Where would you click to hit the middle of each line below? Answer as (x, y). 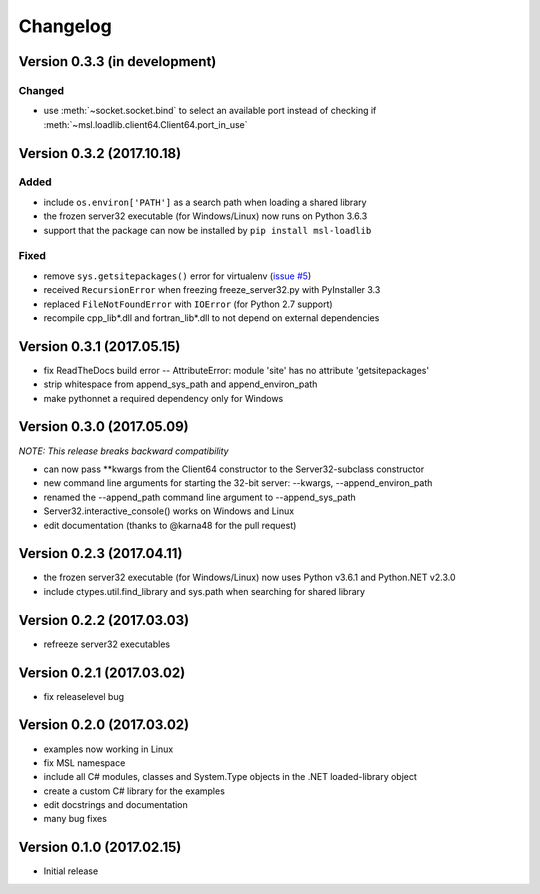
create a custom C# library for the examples (134, 791)
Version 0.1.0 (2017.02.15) (100, 847)
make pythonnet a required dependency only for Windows (163, 398)
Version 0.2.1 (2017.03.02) (102, 672)
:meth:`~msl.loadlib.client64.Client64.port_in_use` (146, 124)
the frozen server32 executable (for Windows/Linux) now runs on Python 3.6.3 (205, 216)
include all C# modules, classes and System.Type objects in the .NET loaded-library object (230, 777)
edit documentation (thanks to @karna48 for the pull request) (170, 525)
